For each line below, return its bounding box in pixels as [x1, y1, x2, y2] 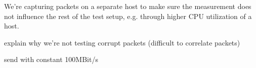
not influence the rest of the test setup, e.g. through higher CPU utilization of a [4, 10, 252, 21]
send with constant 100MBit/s [4, 54, 98, 64]
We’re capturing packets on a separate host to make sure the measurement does [4, 1, 251, 11]
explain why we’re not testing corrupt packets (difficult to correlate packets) [4, 37, 240, 47]
